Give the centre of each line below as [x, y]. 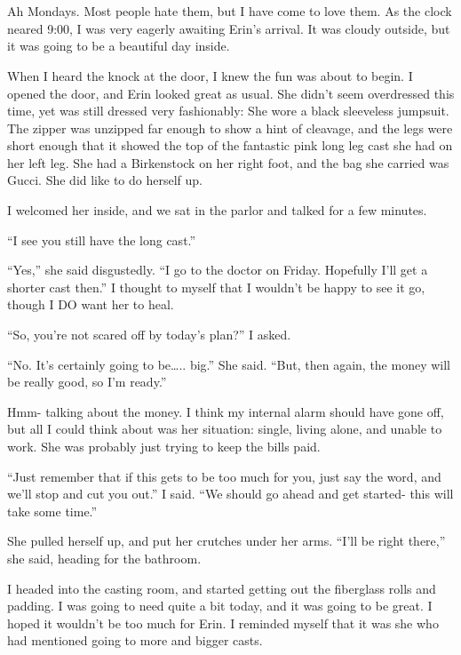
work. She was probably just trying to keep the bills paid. [164, 446]
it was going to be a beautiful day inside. [119, 46]
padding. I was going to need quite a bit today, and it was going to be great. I [220, 606]
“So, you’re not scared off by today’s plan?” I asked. [149, 335]
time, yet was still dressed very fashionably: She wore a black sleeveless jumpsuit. [228, 111]
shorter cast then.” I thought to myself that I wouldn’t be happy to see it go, [216, 287]
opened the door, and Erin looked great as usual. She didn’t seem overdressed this [231, 93]
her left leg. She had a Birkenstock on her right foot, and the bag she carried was [228, 162]
